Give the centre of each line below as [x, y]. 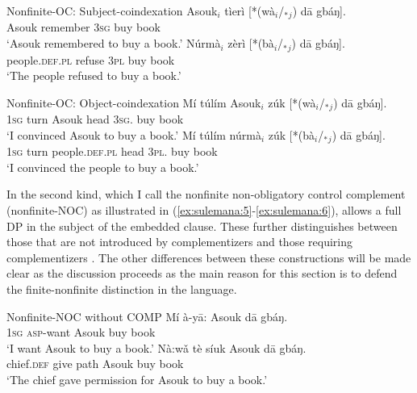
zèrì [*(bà [251, 43]
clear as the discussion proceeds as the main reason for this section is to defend [202, 273]
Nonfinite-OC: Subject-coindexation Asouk [112, 10]
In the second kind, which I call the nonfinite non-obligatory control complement [206, 194]
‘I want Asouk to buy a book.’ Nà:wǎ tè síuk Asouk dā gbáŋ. [156, 347]
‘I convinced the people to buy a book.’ [103, 167]
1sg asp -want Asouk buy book [81, 332]
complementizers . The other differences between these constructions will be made [209, 257]
